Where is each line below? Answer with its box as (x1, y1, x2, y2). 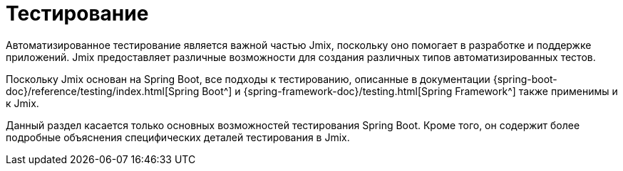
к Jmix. (6, 96, 39, 109)
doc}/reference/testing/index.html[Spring (6, 84, 200, 97)
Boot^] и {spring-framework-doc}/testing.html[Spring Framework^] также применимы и (202, 84, 618, 97)
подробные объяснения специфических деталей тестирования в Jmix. (6, 131, 350, 143)
